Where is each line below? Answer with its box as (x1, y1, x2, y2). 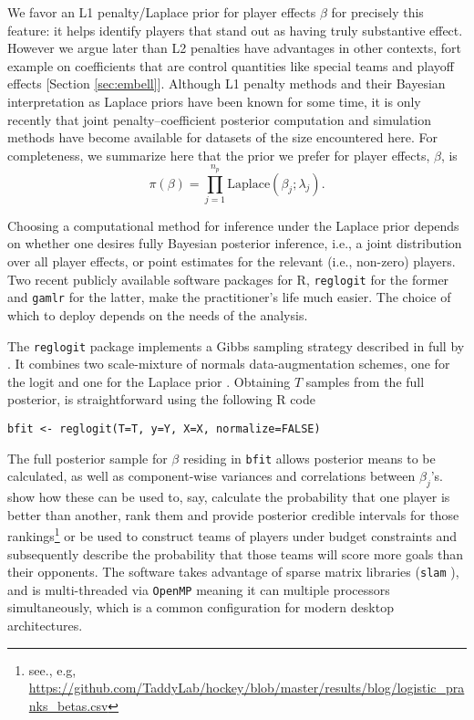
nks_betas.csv (28, 695, 108, 715)
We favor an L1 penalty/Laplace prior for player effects (7, 3, 316, 21)
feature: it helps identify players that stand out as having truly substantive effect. (7, 20, 463, 39)
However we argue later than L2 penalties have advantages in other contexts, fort (7, 38, 461, 57)
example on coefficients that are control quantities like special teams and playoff (7, 56, 454, 75)
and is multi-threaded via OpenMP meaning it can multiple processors (7, 579, 390, 599)
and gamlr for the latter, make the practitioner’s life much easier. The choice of (7, 287, 451, 307)
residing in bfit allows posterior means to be (182, 448, 436, 467)
